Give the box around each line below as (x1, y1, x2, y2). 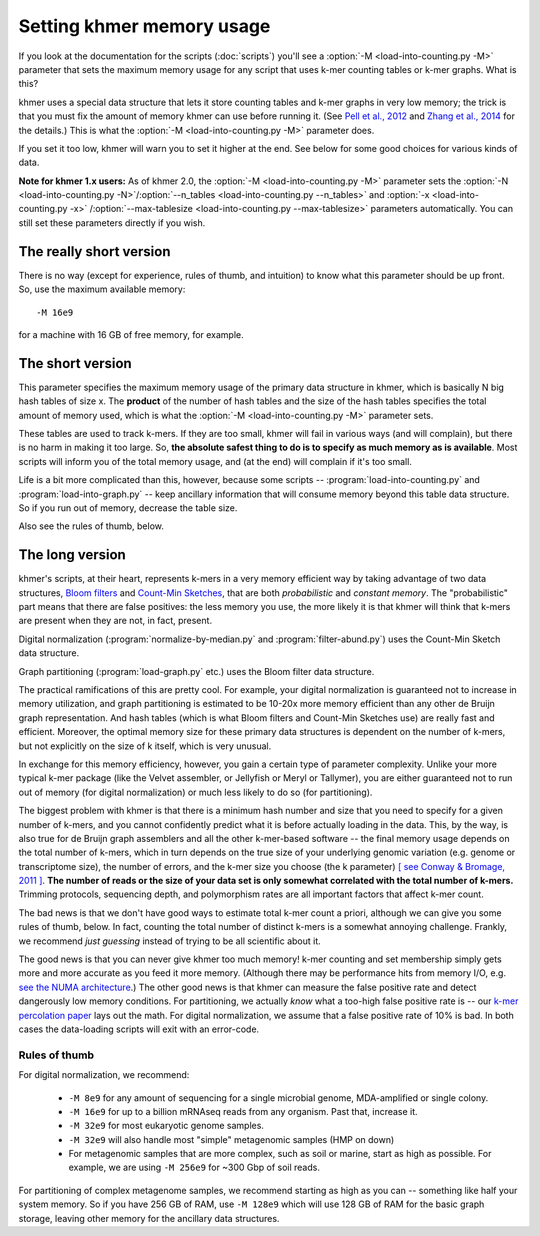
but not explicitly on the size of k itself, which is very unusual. (18, 740, 272, 752)
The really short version (18, 243, 171, 260)
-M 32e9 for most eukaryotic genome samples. (68, 1120, 265, 1132)
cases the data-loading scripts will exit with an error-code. (18, 1023, 260, 1035)
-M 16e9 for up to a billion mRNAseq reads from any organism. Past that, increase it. (68, 1105, 419, 1117)
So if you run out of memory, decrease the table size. (18, 501, 238, 514)
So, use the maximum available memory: (18, 283, 186, 295)
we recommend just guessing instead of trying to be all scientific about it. (18, 935, 322, 947)
